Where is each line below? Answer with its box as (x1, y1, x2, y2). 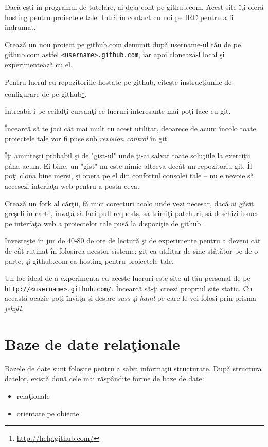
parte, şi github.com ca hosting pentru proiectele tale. (5, 255, 174, 266)
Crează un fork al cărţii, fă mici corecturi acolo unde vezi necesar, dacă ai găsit (5, 198, 254, 208)
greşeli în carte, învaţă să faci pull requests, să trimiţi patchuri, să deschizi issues (5, 208, 259, 219)
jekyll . (5, 303, 24, 314)
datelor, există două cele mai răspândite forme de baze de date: (5, 373, 204, 384)
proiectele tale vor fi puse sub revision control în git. (5, 133, 169, 144)
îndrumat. (5, 22, 36, 32)
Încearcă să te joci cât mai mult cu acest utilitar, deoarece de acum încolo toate (5, 123, 256, 134)
